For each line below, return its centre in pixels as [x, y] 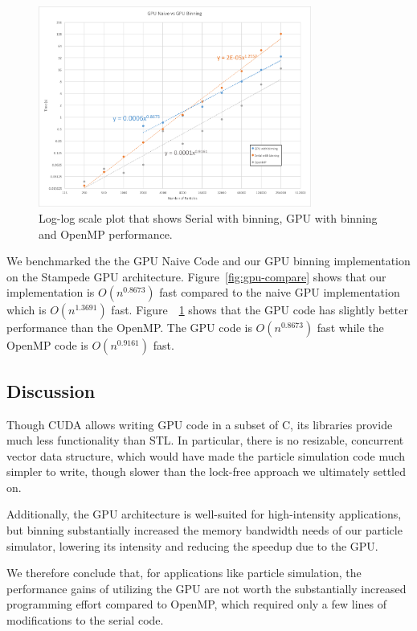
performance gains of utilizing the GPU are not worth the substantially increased [206, 588]
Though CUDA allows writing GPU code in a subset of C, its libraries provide [200, 424]
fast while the [350, 328]
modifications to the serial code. [85, 620]
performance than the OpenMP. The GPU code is [129, 328]
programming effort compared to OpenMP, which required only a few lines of [197, 604]
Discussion [51, 390]
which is [27, 310]
